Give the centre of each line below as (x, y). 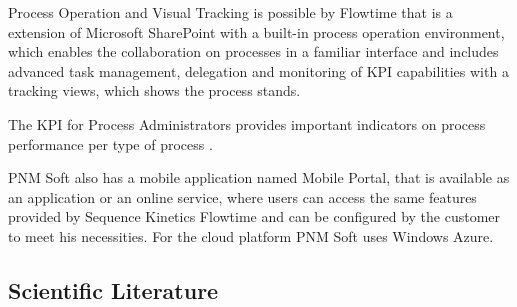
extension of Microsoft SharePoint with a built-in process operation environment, (256, 31)
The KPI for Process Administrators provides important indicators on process (247, 123)
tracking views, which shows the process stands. (154, 90)
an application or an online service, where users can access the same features (242, 196)
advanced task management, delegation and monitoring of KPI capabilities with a (258, 70)
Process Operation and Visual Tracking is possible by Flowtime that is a (230, 12)
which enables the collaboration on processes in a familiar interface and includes (253, 51)
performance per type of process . (110, 143)
